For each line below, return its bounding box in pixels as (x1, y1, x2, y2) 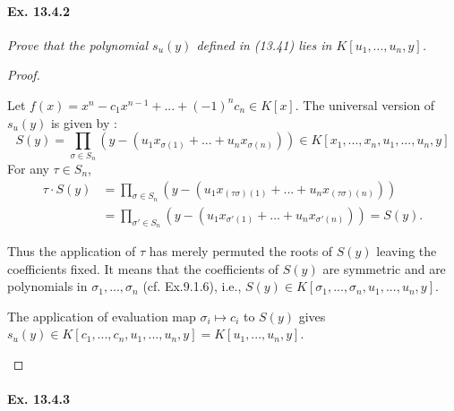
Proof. (7, 65, 40, 84)
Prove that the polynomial (7, 35, 149, 54)
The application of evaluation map (7, 306, 196, 325)
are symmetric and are (322, 259, 446, 278)
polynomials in (7, 277, 88, 295)
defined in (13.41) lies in (196, 35, 332, 54)
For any (7, 158, 49, 177)
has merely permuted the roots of (149, 241, 333, 260)
